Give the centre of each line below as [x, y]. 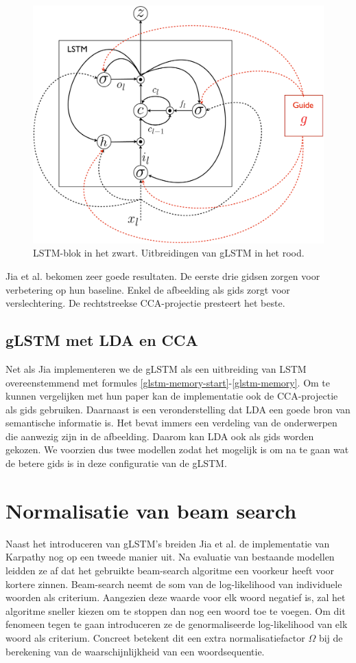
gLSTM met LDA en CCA [102, 340]
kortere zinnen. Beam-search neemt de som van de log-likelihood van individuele [174, 584]
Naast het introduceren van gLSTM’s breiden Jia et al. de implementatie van [168, 543]
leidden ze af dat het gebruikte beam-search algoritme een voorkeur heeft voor [170, 570]
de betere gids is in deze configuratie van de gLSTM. [116, 463]
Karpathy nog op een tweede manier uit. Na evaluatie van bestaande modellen [170, 557]
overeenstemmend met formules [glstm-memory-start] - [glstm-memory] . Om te [168, 382]
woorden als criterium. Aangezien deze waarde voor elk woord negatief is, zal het [176, 597]
